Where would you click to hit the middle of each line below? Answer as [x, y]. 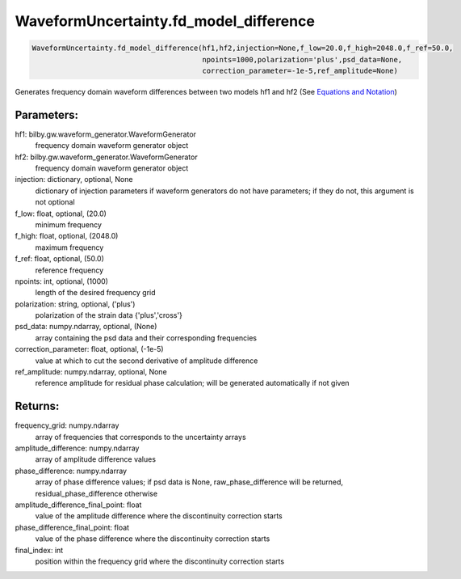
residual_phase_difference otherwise [96, 493]
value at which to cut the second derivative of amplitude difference [147, 361]
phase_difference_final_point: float [72, 527]
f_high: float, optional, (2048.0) [67, 236]
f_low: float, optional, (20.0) [61, 213]
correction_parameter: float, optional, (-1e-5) [90, 349]
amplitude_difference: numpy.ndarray [77, 448]
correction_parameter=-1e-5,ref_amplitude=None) [300, 70]
